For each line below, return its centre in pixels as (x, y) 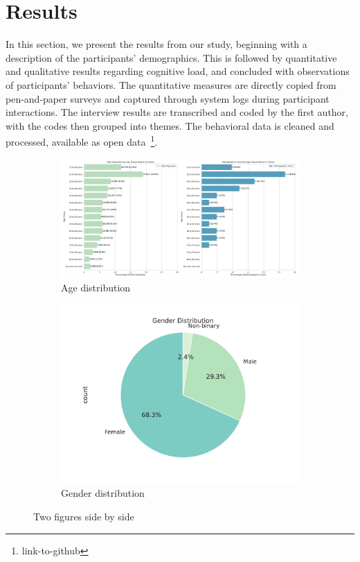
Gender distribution (103, 493)
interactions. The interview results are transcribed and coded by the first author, (177, 112)
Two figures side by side (84, 516)
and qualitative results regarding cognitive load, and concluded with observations (178, 71)
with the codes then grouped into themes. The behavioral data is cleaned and (170, 125)
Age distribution (96, 288)
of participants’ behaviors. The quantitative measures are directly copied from (171, 84)
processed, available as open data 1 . (82, 140)
